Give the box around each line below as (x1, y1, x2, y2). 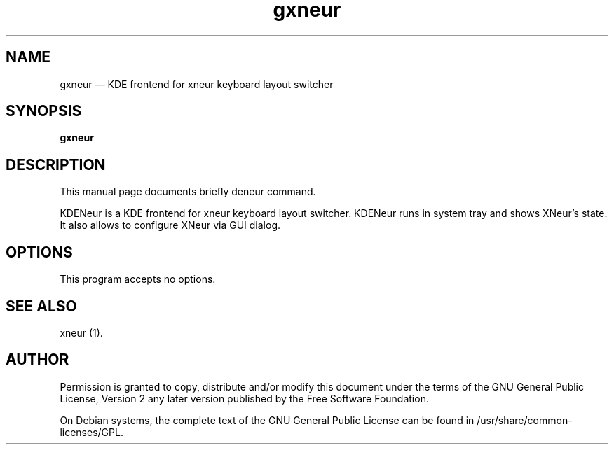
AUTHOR (6, 351, 69, 369)
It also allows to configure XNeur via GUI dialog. (60, 219, 281, 232)
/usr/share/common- (477, 414, 573, 426)
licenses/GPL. (60, 426, 123, 438)
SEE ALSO (6, 297, 77, 315)
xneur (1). (60, 326, 103, 339)
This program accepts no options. (60, 273, 216, 286)
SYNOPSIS (6, 102, 82, 120)
